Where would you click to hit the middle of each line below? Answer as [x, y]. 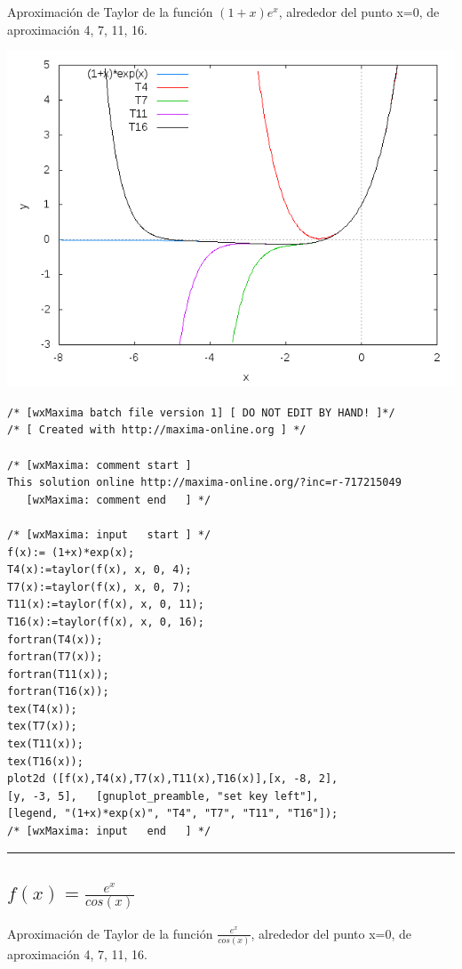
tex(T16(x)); [45, 761]
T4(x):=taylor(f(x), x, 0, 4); [100, 570]
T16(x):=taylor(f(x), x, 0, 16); [106, 622]
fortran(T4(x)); [55, 639]
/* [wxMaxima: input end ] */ [109, 832]
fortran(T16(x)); [58, 692]
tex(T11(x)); [45, 744]
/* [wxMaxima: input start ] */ [109, 534]
